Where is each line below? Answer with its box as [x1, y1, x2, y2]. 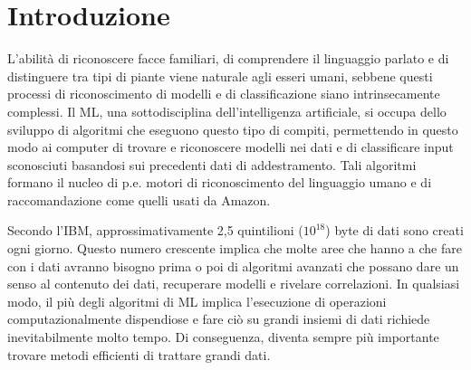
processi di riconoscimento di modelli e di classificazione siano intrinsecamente [7, 84, 440, 103]
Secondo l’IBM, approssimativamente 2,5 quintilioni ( [7, 221, 303, 240]
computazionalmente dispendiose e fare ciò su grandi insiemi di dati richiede [7, 309, 430, 328]
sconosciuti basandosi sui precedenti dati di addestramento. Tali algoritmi [7, 155, 417, 174]
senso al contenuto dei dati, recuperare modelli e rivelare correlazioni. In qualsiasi [7, 274, 460, 293]
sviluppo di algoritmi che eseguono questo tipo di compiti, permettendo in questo [7, 119, 458, 138]
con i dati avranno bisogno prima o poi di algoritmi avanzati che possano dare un [7, 256, 459, 275]
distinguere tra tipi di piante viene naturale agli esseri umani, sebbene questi [7, 66, 433, 85]
